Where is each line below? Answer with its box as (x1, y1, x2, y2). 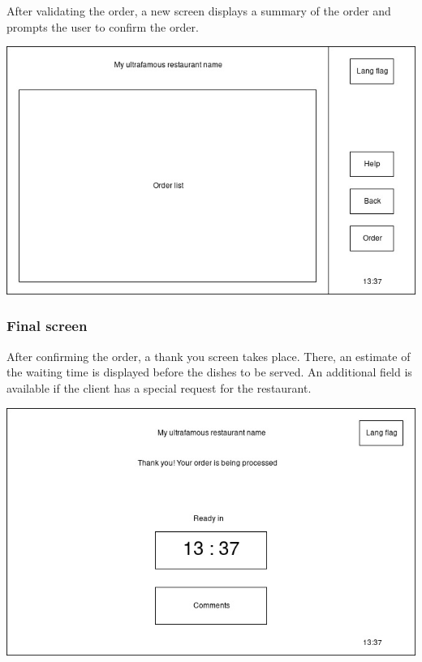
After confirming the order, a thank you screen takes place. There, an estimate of (6, 347, 411, 364)
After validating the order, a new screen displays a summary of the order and (6, 2, 391, 19)
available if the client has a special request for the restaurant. (6, 379, 312, 396)
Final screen (6, 316, 88, 336)
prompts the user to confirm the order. (6, 18, 199, 35)
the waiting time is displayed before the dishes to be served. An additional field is (6, 363, 412, 380)
